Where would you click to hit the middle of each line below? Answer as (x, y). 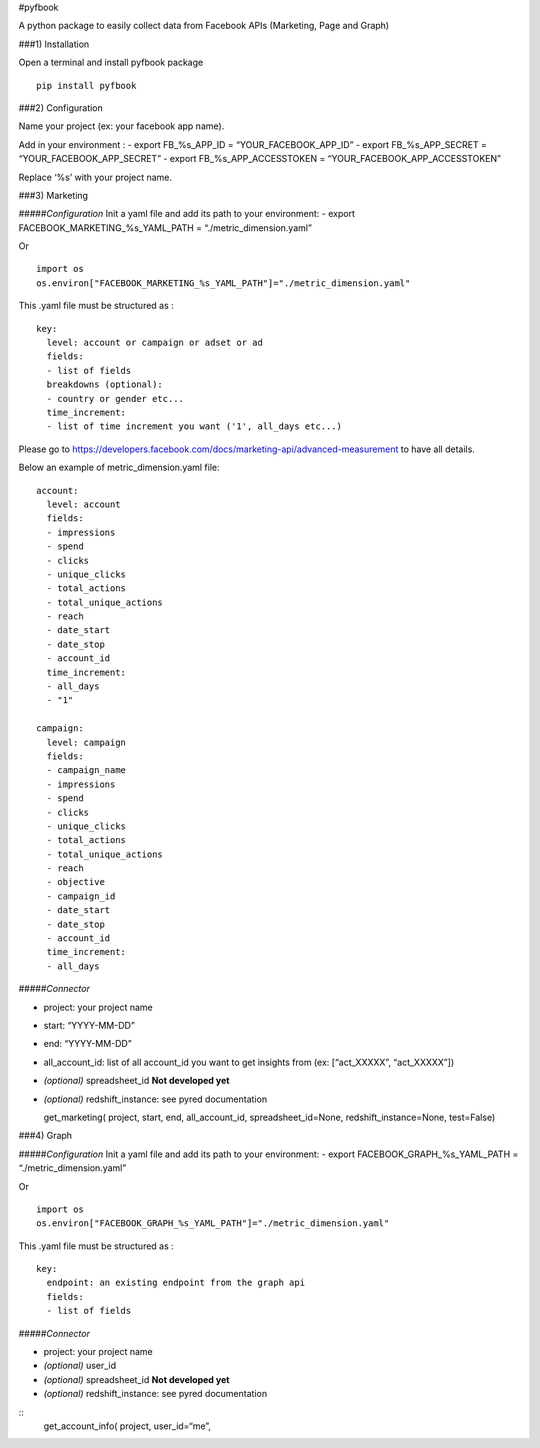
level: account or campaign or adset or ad (155, 343)
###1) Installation (54, 44)
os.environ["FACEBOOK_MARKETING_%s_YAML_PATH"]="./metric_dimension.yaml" (223, 283)
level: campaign (86, 742)
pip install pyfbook (86, 85)
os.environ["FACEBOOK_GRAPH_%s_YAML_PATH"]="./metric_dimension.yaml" (213, 1223)
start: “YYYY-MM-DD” (89, 1025)
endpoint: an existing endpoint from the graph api (175, 1283)
